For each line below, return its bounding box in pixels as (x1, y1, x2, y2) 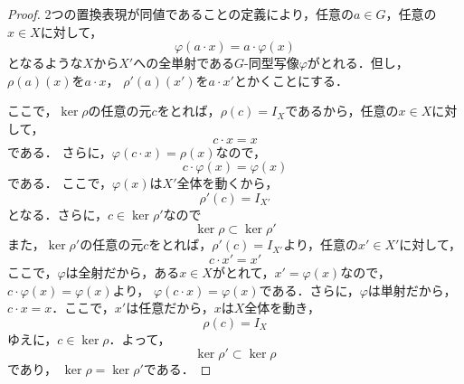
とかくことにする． (233, 70, 349, 89)
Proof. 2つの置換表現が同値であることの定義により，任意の (7, 5, 355, 23)
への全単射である (133, 53, 235, 72)
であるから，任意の (285, 101, 399, 120)
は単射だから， (367, 280, 457, 299)
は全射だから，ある (65, 262, 180, 281)
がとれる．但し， (307, 53, 409, 72)
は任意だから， (126, 298, 214, 317)
